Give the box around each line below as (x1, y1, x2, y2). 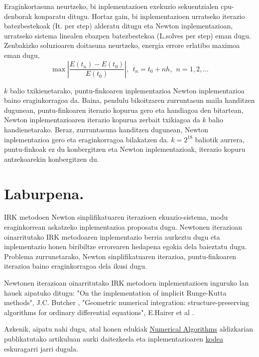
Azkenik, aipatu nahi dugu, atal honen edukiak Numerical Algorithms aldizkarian (4, 324, 254, 334)
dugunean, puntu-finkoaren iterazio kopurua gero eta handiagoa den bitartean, (4, 104, 244, 115)
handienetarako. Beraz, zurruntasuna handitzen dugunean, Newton (4, 124, 208, 134)
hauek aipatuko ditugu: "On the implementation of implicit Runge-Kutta (4, 287, 227, 298)
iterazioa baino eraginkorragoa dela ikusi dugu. (4, 261, 147, 271)
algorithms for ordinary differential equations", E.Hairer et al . (4, 307, 194, 317)
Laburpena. (4, 183, 84, 203)
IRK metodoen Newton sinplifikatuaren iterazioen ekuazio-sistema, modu (4, 212, 228, 222)
